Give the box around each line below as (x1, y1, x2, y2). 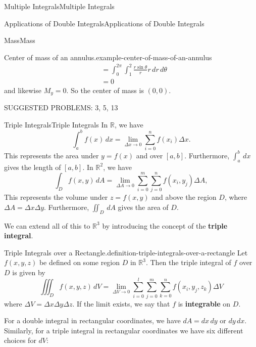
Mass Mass (4, 35, 35, 46)
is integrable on (178, 298, 231, 309)
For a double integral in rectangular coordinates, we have (4, 315, 181, 326)
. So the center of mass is (66, 84, 144, 95)
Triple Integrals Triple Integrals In (4, 119, 108, 129)
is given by (12, 267, 45, 277)
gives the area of (118, 201, 169, 212)
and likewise (4, 84, 41, 95)
